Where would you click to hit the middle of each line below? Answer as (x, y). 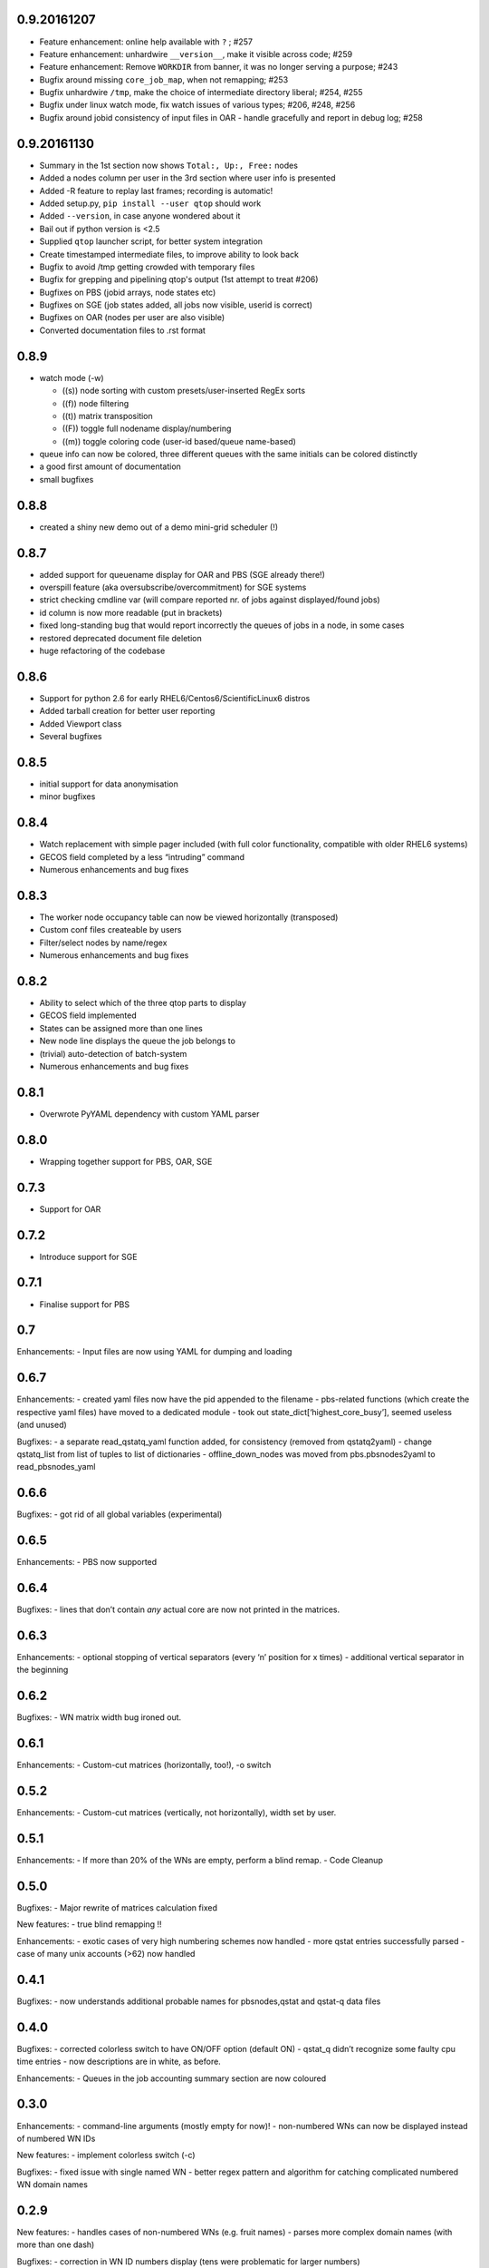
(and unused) (42, 1425)
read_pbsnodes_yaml (56, 1467)
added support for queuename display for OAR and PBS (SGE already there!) (182, 574)
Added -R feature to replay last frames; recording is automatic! (156, 191)
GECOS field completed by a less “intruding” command (142, 856)
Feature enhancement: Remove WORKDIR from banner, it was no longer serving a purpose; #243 (219, 67)
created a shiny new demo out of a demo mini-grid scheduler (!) (159, 527)
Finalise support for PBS (85, 1304)
